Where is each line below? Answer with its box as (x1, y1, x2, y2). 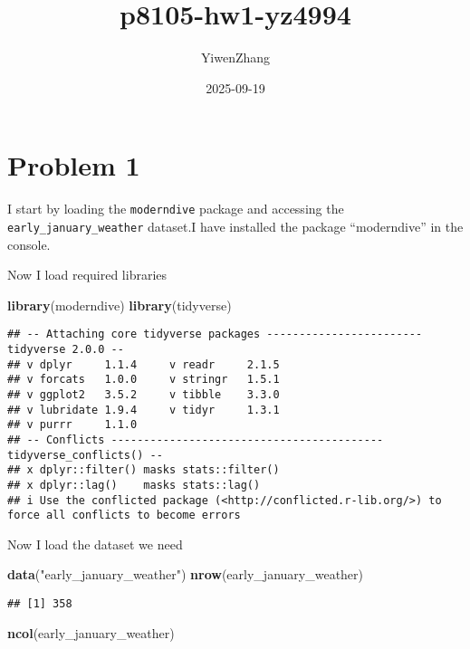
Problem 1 (7, 147, 140, 184)
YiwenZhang (200, 48, 271, 67)
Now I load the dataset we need (7, 534, 183, 553)
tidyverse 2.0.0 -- (7, 343, 124, 356)
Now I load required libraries (7, 265, 168, 284)
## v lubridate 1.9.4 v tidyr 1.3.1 (7, 403, 280, 416)
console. (7, 234, 51, 253)
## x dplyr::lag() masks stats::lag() (7, 478, 261, 492)
